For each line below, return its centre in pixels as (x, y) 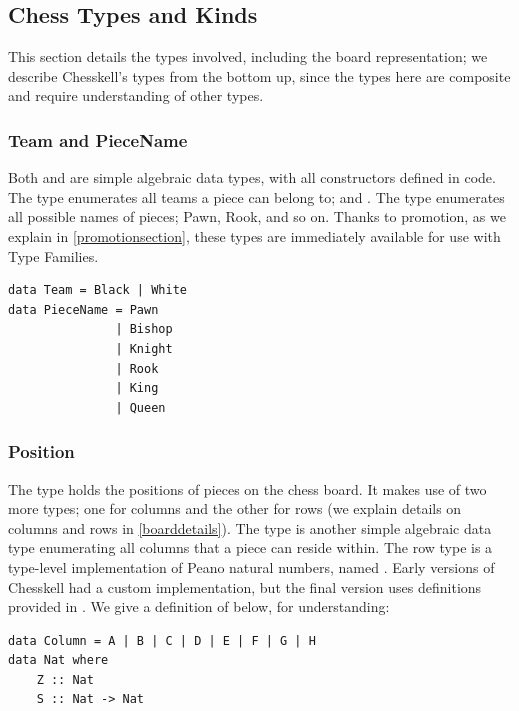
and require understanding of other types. (136, 95)
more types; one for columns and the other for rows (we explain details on (235, 508)
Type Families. (53, 255)
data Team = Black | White (97, 290)
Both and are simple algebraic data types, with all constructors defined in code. (252, 177)
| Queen (140, 407)
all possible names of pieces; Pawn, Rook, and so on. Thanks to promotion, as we (257, 216)
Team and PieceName (98, 139)
